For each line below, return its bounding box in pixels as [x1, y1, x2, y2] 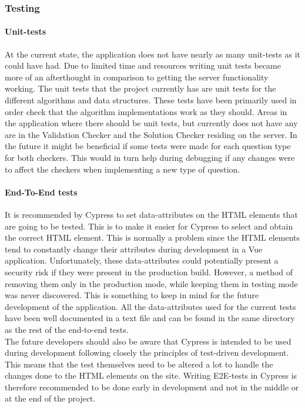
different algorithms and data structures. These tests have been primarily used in [5, 94, 297, 106]
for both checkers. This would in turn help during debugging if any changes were [5, 151, 295, 163]
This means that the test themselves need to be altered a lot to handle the [5, 358, 273, 370]
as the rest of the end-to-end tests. [5, 323, 129, 335]
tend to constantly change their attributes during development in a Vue [5, 242, 263, 255]
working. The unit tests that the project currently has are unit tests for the [5, 82, 276, 95]
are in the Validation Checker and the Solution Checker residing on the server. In [5, 128, 297, 140]
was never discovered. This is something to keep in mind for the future [5, 289, 259, 301]
